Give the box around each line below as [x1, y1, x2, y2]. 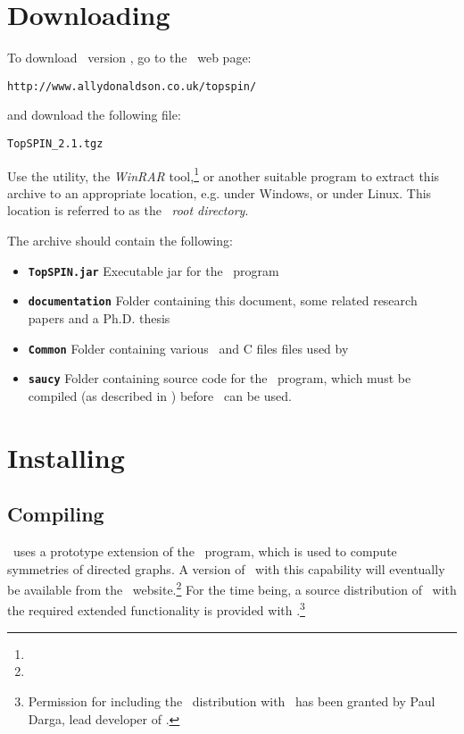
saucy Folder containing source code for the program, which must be [28, 369, 411, 388]
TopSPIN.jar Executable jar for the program [28, 261, 279, 279]
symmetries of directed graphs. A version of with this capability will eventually [7, 559, 445, 578]
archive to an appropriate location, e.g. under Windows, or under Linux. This [7, 183, 432, 202]
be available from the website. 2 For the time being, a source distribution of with [7, 578, 457, 598]
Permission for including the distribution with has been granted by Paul [28, 691, 435, 710]
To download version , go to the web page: [7, 48, 252, 67]
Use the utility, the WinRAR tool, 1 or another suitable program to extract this [7, 163, 440, 185]
